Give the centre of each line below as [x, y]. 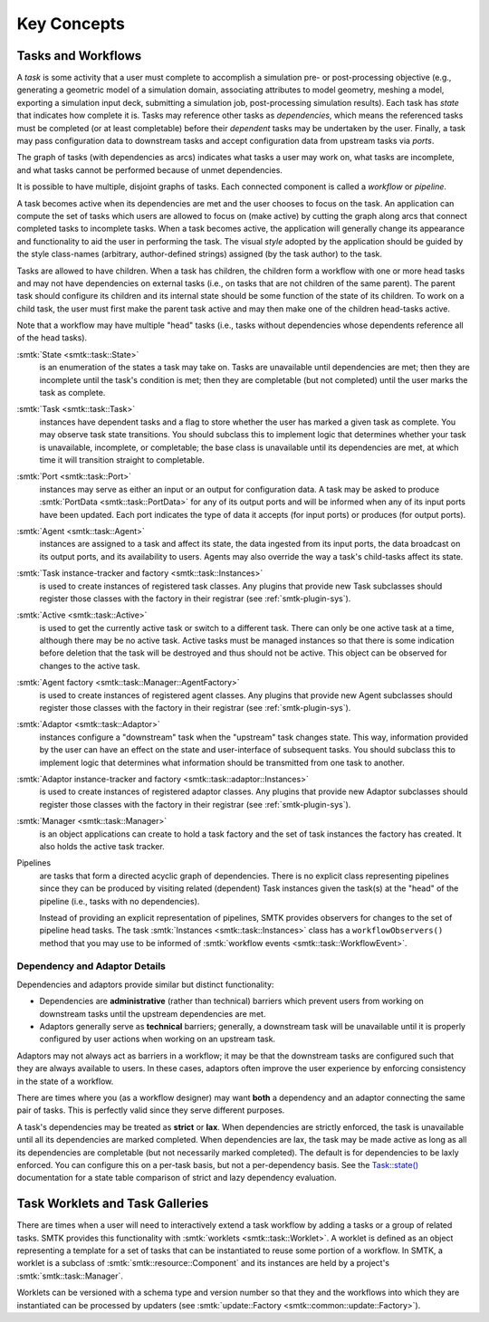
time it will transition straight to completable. [122, 460]
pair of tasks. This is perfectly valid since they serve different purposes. [151, 1110]
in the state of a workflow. [65, 1081]
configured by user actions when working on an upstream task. [158, 1039]
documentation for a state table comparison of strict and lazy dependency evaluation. [177, 1178]
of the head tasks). [52, 338]
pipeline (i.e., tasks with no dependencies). [120, 901]
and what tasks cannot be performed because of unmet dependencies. [149, 170]
